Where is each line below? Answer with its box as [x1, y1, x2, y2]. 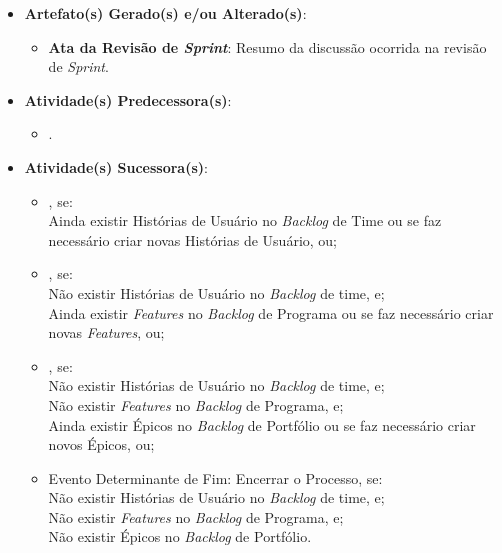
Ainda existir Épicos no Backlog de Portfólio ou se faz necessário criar [48, 414, 476, 435]
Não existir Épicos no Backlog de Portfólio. [48, 526, 312, 547]
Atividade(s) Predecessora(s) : [24, 89, 232, 110]
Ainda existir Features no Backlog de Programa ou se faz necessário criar [48, 302, 494, 323]
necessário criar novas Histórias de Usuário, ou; [48, 229, 338, 250]
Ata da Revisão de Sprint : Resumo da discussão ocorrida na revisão [48, 36, 487, 57]
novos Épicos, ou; [48, 434, 155, 455]
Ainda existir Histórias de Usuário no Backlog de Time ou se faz [48, 210, 442, 231]
